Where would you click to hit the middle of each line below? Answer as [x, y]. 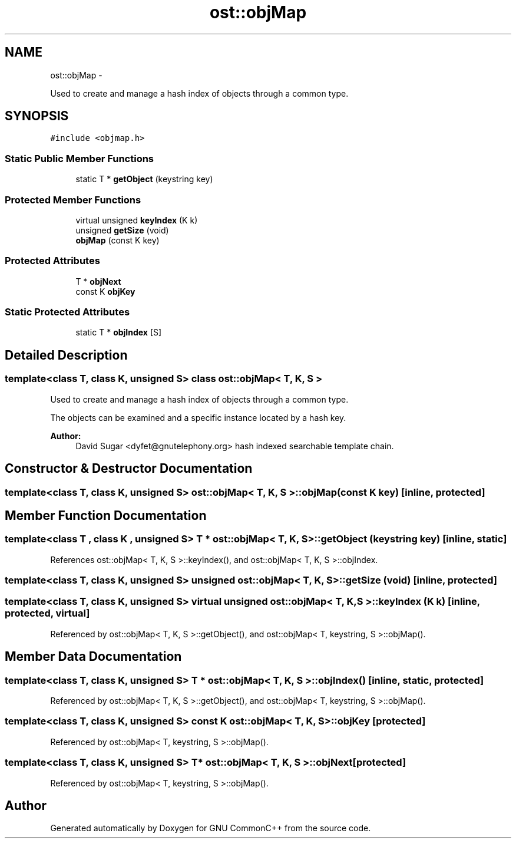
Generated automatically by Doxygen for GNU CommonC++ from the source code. [211, 828]
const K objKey [105, 291]
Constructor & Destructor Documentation [129, 469]
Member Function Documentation [106, 515]
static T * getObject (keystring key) [144, 179]
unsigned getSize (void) [122, 230]
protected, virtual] [47, 613]
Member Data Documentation [93, 657]
